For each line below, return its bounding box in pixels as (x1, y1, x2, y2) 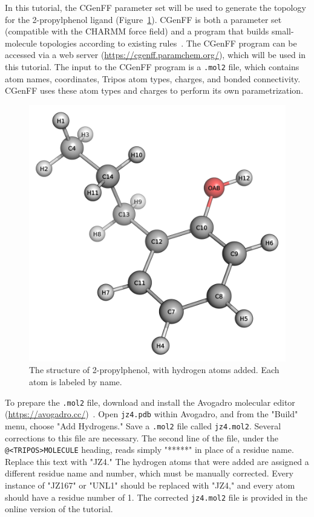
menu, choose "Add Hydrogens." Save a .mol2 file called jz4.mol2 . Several (5, 419, 281, 432)
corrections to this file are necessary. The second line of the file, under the (5, 431, 279, 444)
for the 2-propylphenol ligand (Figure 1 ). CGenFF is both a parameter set (5, 13, 282, 25)
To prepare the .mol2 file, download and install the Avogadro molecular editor (5, 395, 295, 408)
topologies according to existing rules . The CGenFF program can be (39, 36, 297, 49)
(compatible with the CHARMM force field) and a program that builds (5, 25, 269, 37)
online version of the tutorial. (5, 502, 113, 515)
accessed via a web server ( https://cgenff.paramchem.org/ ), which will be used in (5, 48, 306, 61)
